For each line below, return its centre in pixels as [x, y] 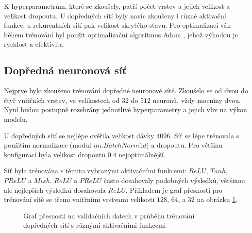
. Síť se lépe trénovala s [205, 135]
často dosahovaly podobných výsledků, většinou [174, 180]
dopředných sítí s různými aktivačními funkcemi [95, 225]
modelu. [16, 119]
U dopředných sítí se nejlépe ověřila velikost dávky [79, 135]
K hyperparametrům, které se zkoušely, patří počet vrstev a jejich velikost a [117, 6]
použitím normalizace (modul [48, 145]
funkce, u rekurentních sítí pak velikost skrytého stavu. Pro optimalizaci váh [118, 25]
